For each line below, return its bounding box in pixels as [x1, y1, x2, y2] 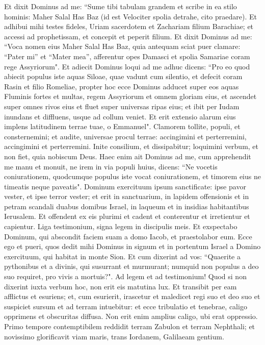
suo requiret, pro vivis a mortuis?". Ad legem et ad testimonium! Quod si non [4, 271, 247, 282]
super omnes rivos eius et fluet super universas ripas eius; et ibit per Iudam [4, 101, 240, 111]
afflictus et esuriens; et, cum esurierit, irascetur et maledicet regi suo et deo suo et [4, 291, 260, 302]
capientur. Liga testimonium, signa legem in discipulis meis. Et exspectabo [4, 221, 237, 232]
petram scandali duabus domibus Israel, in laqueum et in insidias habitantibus [4, 201, 249, 211]
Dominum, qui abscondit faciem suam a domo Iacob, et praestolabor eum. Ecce [4, 231, 252, 241]
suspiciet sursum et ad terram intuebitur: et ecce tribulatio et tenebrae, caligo [4, 301, 247, 311]
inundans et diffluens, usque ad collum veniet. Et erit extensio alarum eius [4, 111, 236, 121]
